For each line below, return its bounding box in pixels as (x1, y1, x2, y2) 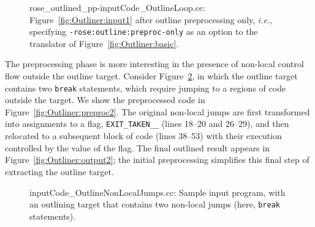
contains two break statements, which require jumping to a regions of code (5, 81, 286, 94)
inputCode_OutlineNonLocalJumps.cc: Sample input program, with (29, 186, 286, 198)
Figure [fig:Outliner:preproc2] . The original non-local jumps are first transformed (5, 105, 310, 118)
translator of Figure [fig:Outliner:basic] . (29, 37, 179, 49)
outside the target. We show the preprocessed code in (5, 93, 205, 106)
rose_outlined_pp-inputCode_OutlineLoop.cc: (29, 1, 205, 13)
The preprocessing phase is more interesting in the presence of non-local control (5, 57, 304, 70)
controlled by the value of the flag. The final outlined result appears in (5, 141, 270, 154)
